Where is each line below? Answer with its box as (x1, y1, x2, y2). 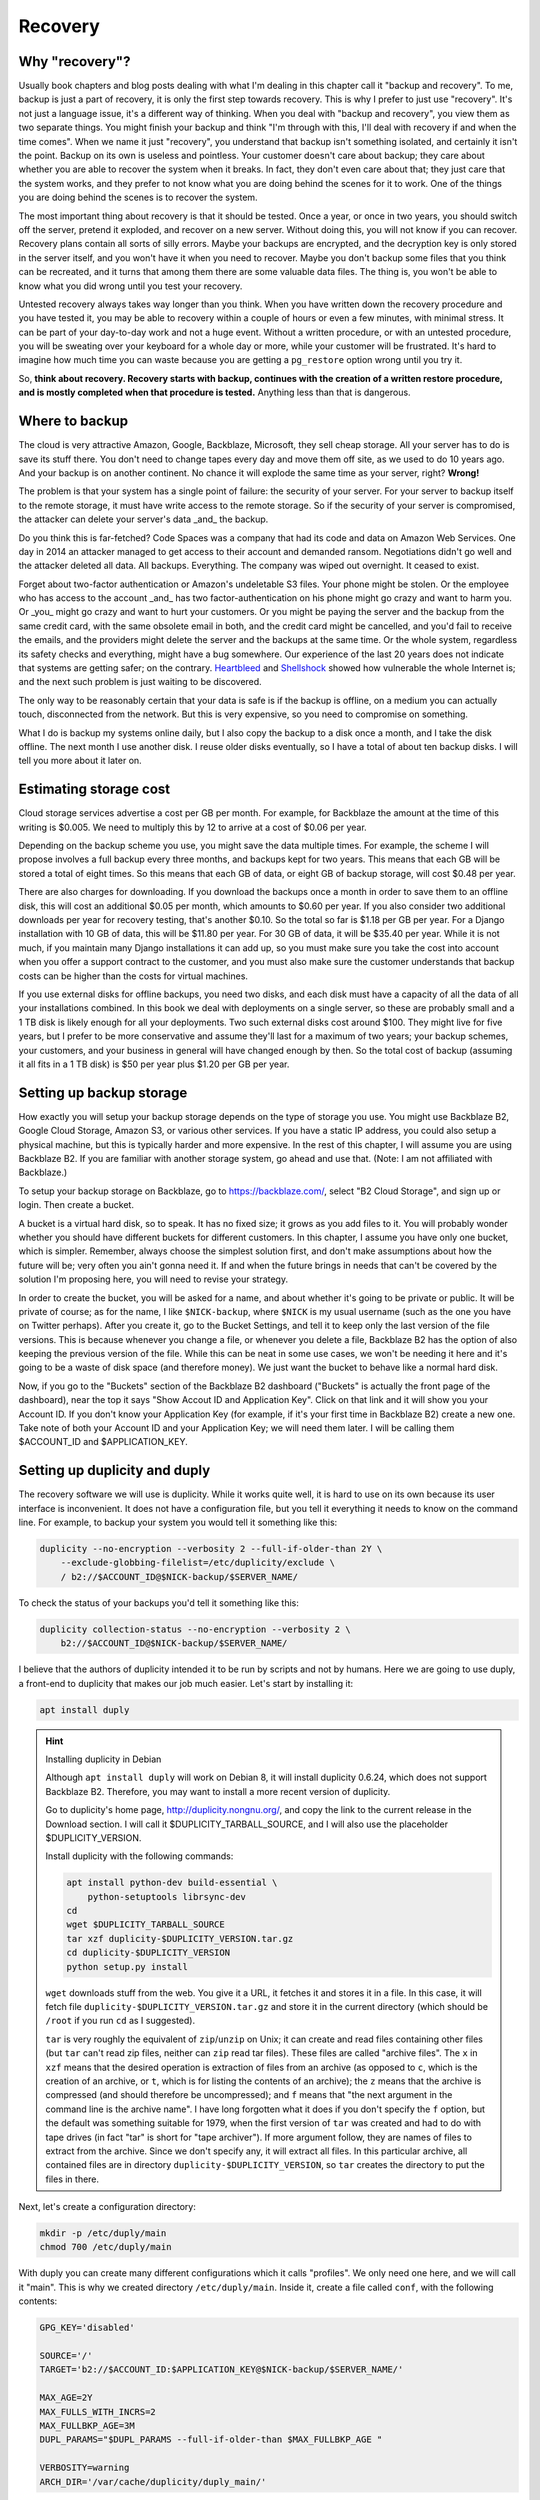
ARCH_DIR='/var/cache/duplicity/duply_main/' (39, 2476, 267, 2487)
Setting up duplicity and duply (18, 1462, 211, 1479)
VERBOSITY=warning (39, 2462, 130, 2474)
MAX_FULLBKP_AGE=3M (39, 2420, 135, 2431)
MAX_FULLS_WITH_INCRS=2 (39, 2406, 157, 2417)
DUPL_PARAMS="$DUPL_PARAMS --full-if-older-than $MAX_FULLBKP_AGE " (39, 2434, 383, 2445)
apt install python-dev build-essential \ (66, 1877, 278, 1889)
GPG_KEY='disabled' (39, 2322, 135, 2334)
